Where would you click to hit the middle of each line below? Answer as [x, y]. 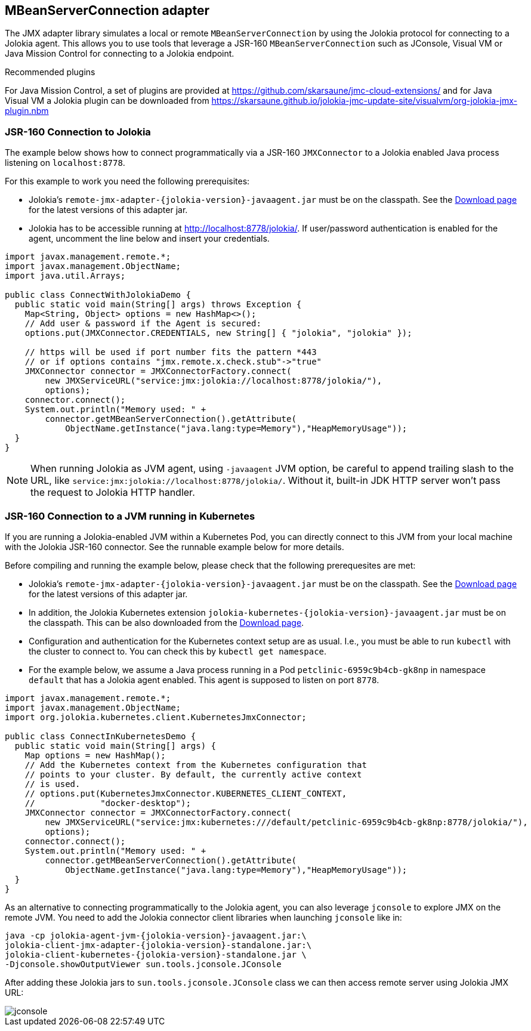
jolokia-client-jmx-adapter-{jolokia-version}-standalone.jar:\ [158, 945]
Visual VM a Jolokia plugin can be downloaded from [107, 101]
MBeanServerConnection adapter [107, 10]
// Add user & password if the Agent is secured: [143, 324]
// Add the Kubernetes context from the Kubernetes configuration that [196, 765]
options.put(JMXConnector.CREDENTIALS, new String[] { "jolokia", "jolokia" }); [218, 333]
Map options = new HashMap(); [95, 755]
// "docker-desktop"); [108, 803]
